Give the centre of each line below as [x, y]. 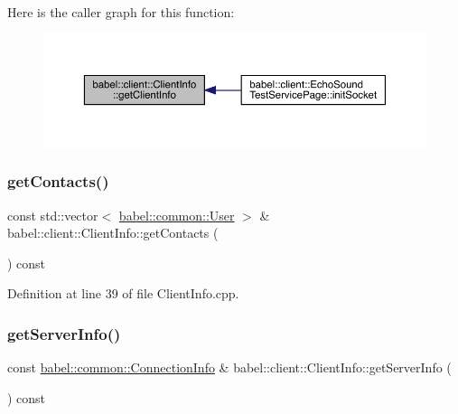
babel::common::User [177, 215]
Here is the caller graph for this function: [121, 12]
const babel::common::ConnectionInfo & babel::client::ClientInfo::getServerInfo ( [229, 367]
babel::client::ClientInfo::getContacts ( [113, 233]
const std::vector [53, 215]
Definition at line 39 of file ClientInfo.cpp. [123, 293]
